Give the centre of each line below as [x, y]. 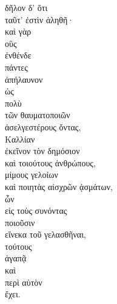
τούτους [18, 246]
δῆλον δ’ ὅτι [26, 7]
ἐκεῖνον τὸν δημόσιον [42, 151]
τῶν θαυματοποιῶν [38, 115]
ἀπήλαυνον [24, 79]
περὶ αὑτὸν [24, 282]
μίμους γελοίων [32, 175]
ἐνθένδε [18, 55]
